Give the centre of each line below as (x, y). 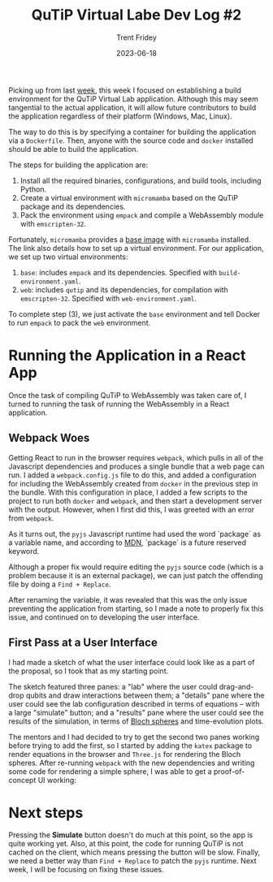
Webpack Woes (49, 438)
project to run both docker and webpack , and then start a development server (135, 500)
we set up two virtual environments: (68, 257)
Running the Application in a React (127, 356)
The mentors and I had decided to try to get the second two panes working (134, 737)
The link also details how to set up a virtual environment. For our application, (136, 248)
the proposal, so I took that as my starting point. (89, 671)
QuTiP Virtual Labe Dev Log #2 (136, 15)
